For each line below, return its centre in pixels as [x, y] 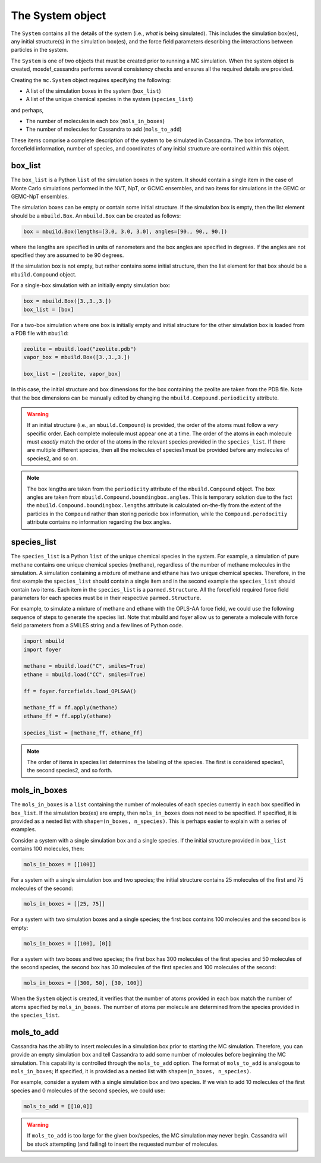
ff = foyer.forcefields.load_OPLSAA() [80, 691]
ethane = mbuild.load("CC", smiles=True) [85, 674]
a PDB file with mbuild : [40, 333]
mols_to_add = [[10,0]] [58, 1106]
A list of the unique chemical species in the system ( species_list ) [109, 99]
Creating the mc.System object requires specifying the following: [91, 80]
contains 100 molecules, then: [48, 849]
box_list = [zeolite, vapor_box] [72, 374]
